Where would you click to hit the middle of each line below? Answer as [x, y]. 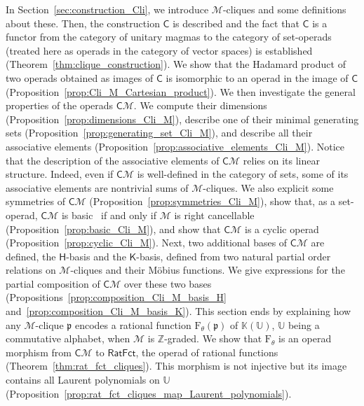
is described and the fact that [236, 23]
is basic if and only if [109, 215]
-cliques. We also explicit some [268, 187]
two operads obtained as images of [80, 77]
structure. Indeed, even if [60, 174]
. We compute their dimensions [200, 105]
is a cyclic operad [282, 229]
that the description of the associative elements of [113, 160]
